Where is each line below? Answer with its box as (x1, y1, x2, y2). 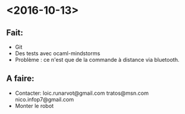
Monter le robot (14, 102, 54, 109)
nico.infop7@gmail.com (14, 95, 74, 103)
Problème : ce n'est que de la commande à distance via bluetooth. (14, 56, 180, 63)
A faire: (6, 73, 35, 84)
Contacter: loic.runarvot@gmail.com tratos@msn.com (14, 89, 149, 97)
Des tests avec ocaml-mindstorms (14, 50, 101, 57)
